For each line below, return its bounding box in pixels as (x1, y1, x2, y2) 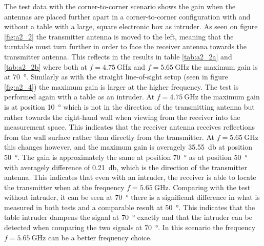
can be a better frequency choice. (48, 232, 152, 242)
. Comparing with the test (168, 181, 251, 192)
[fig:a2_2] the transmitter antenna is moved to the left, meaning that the (4, 31, 234, 42)
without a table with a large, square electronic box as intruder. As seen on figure (4, 21, 258, 32)
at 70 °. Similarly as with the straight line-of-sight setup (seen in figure (4, 71, 228, 82)
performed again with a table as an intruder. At (4, 91, 155, 102)
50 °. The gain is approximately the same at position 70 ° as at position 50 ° (4, 151, 248, 162)
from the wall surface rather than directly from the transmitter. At (4, 131, 214, 142)
